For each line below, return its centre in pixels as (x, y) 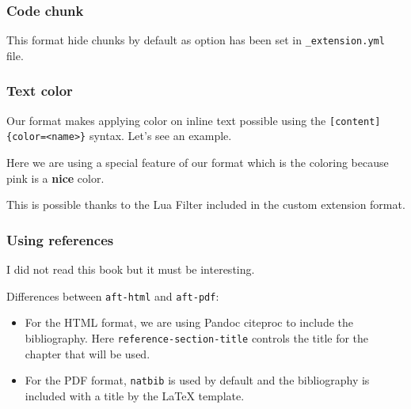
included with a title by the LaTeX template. (135, 395)
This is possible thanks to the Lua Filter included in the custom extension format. (206, 204)
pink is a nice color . (55, 178)
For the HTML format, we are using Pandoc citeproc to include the (189, 322)
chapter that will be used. (88, 353)
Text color (40, 91)
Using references (60, 239)
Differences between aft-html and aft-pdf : (113, 295)
